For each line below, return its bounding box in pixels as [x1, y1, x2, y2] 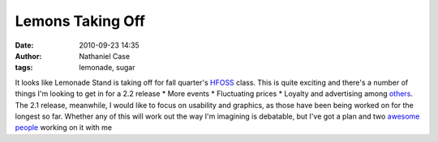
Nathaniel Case [79, 51, 130, 61]
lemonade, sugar [79, 63, 135, 73]
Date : [15, 40, 34, 50]
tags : [15, 63, 33, 73]
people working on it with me [15, 123, 113, 132]
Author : [15, 51, 42, 61]
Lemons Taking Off [15, 12, 146, 30]
